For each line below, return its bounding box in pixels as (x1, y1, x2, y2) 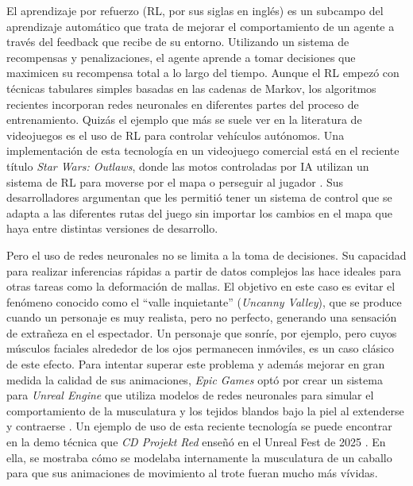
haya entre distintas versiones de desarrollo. (6, 220, 218, 237)
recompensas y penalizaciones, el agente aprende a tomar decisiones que (6, 48, 356, 65)
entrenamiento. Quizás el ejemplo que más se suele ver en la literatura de (6, 111, 362, 128)
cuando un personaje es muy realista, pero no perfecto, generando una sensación (6, 309, 397, 326)
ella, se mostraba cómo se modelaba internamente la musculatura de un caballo (6, 449, 392, 465)
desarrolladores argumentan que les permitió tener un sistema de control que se (6, 189, 392, 206)
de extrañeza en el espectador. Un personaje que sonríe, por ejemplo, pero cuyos (6, 324, 397, 341)
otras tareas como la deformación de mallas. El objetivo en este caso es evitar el (6, 278, 396, 295)
